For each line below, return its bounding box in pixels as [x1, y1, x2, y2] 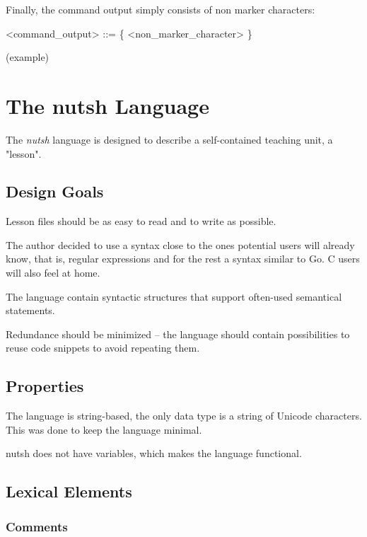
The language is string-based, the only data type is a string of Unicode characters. [6, 408, 362, 423]
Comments [6, 517, 68, 535]
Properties [6, 375, 84, 397]
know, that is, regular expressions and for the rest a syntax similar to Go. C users [6, 251, 360, 266]
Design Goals [6, 180, 104, 202]
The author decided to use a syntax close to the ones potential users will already [6, 237, 355, 252]
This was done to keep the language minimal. [6, 422, 202, 437]
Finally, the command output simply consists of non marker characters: [6, 2, 315, 16]
